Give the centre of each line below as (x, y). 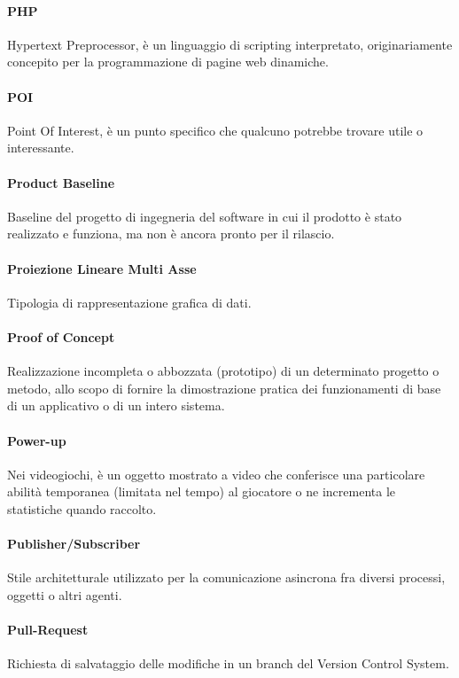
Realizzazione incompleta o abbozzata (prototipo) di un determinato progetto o (223, 371)
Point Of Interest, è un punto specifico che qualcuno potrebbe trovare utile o (215, 130)
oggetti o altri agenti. (65, 594)
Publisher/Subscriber (74, 544)
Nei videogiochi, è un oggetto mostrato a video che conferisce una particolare (216, 474)
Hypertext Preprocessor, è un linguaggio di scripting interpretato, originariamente (230, 44)
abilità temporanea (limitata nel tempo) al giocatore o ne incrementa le (201, 491)
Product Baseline (61, 182)
